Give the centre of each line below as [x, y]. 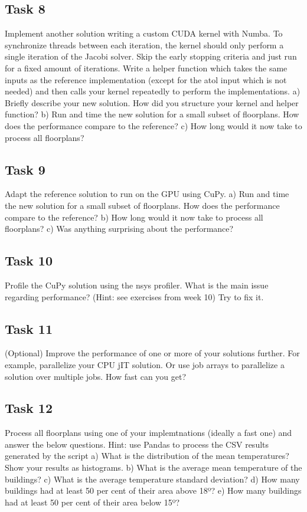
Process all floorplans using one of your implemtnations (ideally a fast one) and [148, 433]
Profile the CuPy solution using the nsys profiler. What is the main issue [137, 285]
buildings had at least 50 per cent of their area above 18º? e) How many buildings [153, 490]
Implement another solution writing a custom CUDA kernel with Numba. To [144, 33]
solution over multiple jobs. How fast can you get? [96, 376]
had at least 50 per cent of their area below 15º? [92, 502]
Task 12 [29, 408]
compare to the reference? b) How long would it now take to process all [134, 217]
